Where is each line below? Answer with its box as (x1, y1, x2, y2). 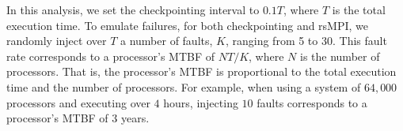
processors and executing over (6, 94, 150, 110)
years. (120, 110, 150, 126)
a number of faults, (120, 32, 213, 49)
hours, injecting (163, 94, 238, 110)
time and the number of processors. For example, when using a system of (6, 78, 361, 95)
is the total (332, 2, 386, 17)
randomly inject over (6, 32, 107, 49)
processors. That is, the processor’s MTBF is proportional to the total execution (6, 63, 397, 80)
